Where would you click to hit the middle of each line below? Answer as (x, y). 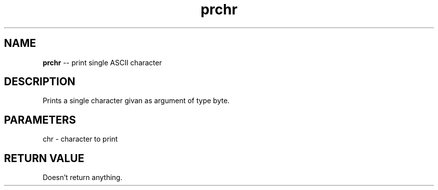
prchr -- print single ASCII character (102, 62)
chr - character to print (80, 139)
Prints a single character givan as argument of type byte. (136, 101)
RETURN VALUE (44, 158)
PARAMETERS (40, 120)
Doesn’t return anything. (82, 178)
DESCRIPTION (40, 82)
